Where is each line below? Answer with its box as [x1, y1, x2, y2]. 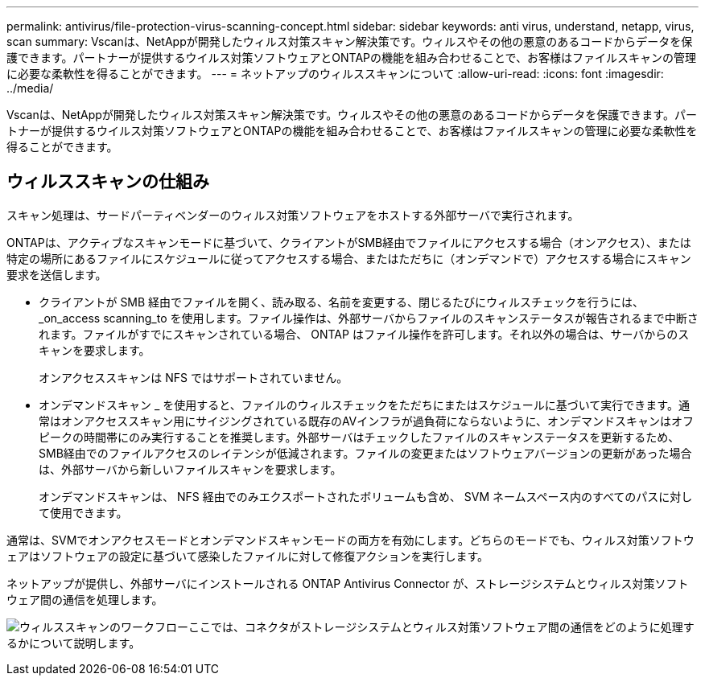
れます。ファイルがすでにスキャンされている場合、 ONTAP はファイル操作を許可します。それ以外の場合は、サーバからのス [39, 327, 690, 341]
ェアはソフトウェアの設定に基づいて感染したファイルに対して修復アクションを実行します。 [6, 548, 489, 563]
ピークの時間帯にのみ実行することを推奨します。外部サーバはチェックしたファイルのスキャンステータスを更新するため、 [39, 429, 680, 444]
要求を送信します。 [6, 267, 107, 281]
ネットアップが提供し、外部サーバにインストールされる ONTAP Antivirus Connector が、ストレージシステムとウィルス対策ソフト [6, 576, 689, 590]
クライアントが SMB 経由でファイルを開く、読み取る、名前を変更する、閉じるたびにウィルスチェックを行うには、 [39, 294, 645, 309]
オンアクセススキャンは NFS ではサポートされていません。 [39, 370, 348, 384]
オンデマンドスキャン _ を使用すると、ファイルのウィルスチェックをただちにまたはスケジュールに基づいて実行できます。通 [39, 397, 690, 412]
